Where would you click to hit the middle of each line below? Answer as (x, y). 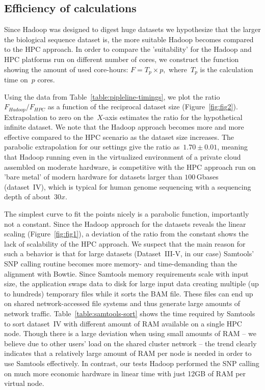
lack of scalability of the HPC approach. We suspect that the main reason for (125, 243)
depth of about (28, 197)
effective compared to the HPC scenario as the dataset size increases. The (119, 137)
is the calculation (227, 69)
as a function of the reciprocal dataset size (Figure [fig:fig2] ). (143, 107)
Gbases (207, 177)
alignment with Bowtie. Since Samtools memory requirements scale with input (126, 273)
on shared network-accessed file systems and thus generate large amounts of (122, 303)
